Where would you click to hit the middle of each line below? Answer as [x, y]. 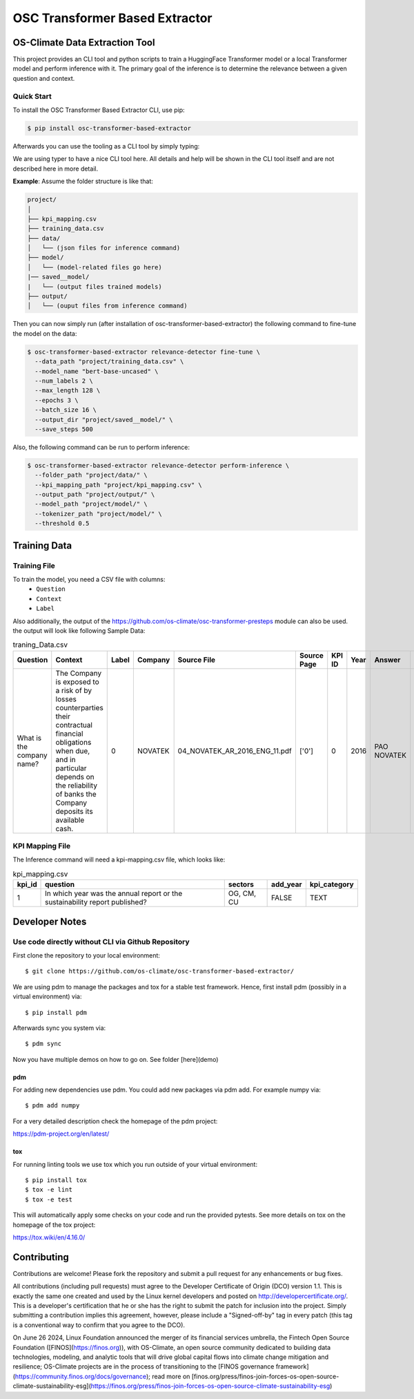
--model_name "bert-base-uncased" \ [97, 371]
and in [66, 759]
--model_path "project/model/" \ [91, 504]
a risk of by [74, 690]
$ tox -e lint [49, 1190]
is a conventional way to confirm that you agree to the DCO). [99, 1325]
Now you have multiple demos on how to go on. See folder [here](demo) [116, 1059]
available [70, 820]
